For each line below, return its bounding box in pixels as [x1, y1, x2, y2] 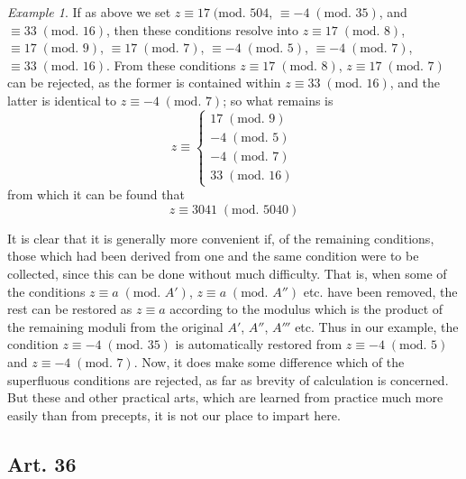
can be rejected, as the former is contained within [7, 73, 281, 92]
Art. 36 [7, 449, 77, 477]
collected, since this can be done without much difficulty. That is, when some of [7, 263, 447, 282]
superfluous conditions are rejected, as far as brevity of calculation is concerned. [7, 370, 449, 389]
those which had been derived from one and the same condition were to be [7, 246, 419, 265]
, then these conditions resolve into [106, 20, 298, 39]
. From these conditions [106, 55, 236, 74]
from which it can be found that [7, 185, 185, 204]
